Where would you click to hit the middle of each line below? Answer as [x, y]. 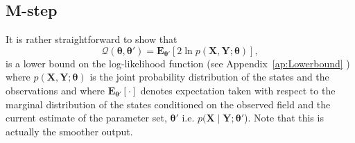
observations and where [55, 90]
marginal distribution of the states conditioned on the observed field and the [168, 104]
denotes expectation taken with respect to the [238, 90]
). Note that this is [284, 118]
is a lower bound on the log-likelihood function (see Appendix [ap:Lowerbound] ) [178, 63]
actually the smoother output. [69, 131]
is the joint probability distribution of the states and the [209, 77]
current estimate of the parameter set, [86, 118]
